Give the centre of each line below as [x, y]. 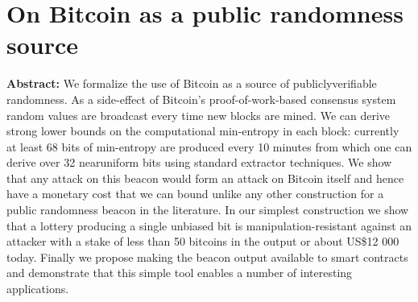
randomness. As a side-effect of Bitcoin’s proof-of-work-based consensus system [201, 99]
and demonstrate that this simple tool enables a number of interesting [180, 273]
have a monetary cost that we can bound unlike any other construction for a [195, 194]
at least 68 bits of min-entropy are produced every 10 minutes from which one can [209, 146]
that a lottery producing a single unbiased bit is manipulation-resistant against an [209, 225]
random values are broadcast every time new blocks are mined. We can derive [199, 115]
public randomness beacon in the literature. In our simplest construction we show [208, 210]
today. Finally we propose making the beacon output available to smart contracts [207, 256]
